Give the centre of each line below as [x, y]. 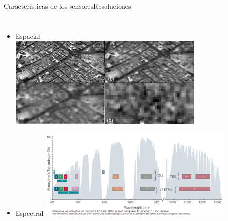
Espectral [29, 212]
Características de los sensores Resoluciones [68, 6]
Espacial [28, 36]
